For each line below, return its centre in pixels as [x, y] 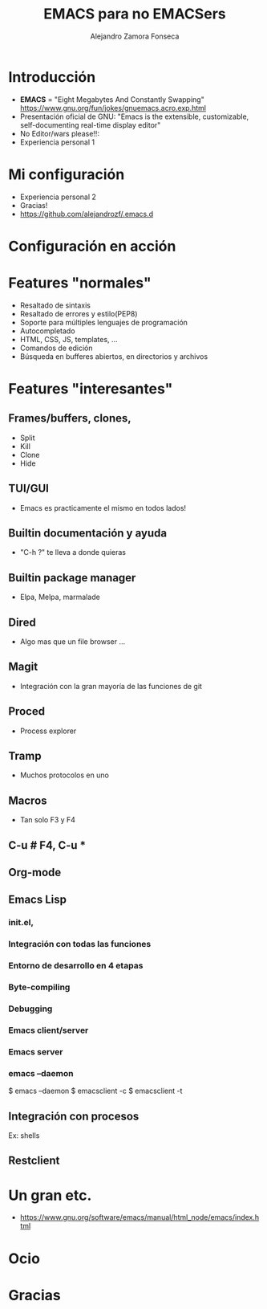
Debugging [30, 1009]
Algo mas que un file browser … [73, 642]
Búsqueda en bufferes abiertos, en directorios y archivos [114, 356]
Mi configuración [67, 174]
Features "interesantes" [91, 388]
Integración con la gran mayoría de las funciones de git [111, 686]
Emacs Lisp [37, 900]
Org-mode [35, 873]
